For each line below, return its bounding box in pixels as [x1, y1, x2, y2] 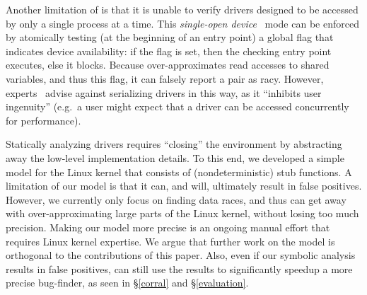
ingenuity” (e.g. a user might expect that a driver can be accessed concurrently [6, 99, 349, 114]
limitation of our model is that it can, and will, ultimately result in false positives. [6, 178, 362, 193]
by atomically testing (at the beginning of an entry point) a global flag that [6, 30, 334, 45]
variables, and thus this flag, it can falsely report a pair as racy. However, [6, 71, 324, 86]
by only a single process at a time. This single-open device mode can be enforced [6, 16, 359, 30]
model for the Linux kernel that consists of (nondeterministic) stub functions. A [6, 164, 352, 179]
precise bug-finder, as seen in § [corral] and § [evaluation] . [6, 275, 249, 290]
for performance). [6, 112, 81, 127]
